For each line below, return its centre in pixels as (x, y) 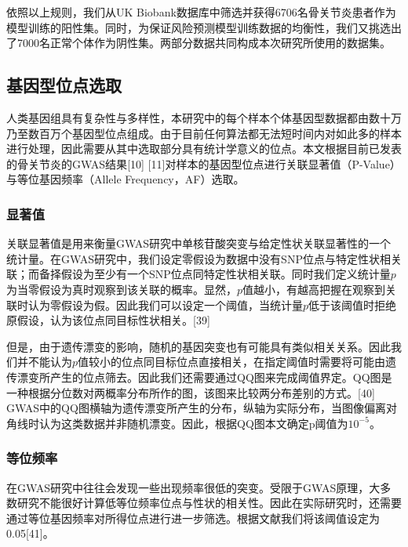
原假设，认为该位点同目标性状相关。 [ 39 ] (108, 320)
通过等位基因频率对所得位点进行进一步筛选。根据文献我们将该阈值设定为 (193, 518)
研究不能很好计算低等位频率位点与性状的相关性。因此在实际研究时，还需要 (209, 503)
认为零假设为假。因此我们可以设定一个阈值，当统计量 (165, 304)
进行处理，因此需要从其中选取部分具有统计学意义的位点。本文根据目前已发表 (204, 149)
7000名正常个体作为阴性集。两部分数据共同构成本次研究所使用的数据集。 (204, 43)
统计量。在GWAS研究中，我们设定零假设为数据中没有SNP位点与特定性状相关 (204, 258)
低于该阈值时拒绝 (353, 304)
